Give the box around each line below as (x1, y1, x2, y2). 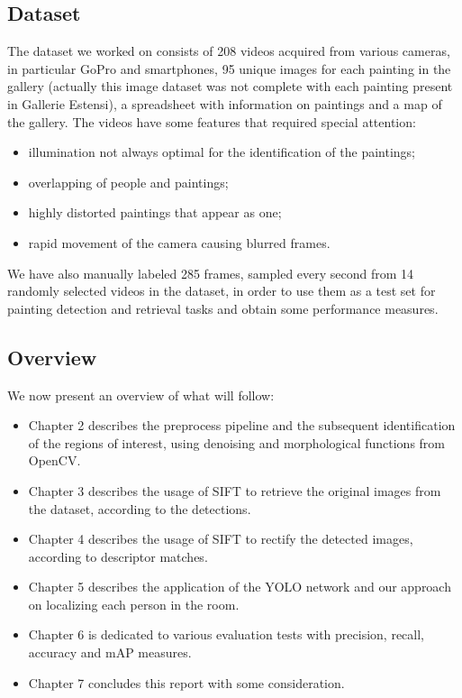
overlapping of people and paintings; (28, 172, 229, 191)
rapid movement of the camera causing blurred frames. (28, 233, 331, 252)
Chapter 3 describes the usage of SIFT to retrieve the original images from (28, 481, 441, 500)
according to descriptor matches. (28, 546, 208, 565)
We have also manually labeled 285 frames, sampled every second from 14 (7, 263, 414, 282)
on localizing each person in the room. (28, 594, 240, 613)
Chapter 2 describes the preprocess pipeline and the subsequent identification (28, 416, 456, 435)
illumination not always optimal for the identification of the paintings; (28, 142, 415, 161)
